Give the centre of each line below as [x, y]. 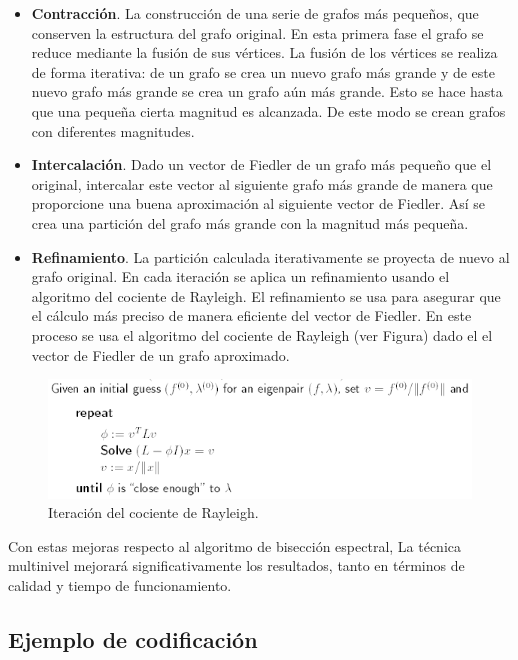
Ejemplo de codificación [133, 638]
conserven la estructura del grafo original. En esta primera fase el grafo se [257, 32]
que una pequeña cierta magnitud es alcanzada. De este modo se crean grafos [268, 110]
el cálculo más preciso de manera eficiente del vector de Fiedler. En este [251, 315]
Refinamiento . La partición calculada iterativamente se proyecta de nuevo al [270, 256]
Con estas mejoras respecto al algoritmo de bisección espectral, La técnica [235, 545]
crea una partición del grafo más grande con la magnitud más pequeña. [250, 222]
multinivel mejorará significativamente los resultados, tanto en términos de [236, 565]
